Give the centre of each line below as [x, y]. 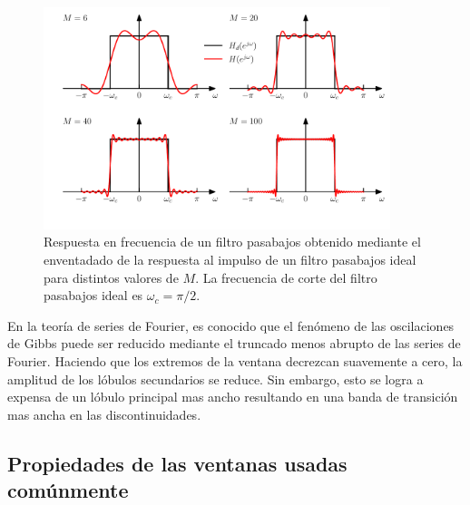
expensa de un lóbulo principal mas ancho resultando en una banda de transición [233, 397]
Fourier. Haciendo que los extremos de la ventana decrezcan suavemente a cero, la [235, 360]
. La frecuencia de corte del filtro [286, 277]
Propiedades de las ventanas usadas [177, 463]
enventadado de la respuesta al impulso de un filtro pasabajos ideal [230, 259]
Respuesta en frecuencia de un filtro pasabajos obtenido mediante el [232, 242]
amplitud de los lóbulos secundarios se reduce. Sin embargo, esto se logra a [215, 379]
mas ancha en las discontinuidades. [104, 414]
